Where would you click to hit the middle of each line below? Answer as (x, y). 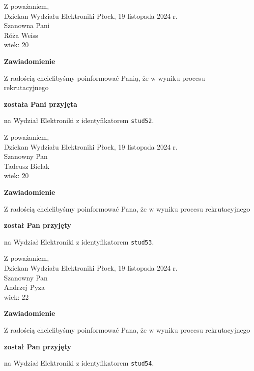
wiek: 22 (16, 296)
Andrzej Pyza (25, 287)
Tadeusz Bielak (27, 166)
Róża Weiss (21, 35)
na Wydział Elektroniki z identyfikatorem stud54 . (79, 363)
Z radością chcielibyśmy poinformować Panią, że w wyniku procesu (105, 77)
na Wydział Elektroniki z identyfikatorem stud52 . (79, 120)
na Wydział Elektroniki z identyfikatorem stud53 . (79, 241)
